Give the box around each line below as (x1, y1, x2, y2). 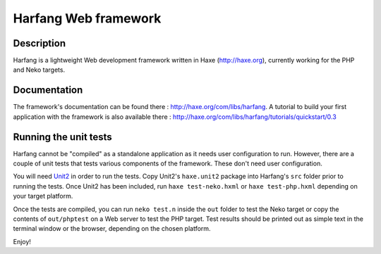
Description (13, 37, 66, 49)
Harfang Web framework (13, 11, 162, 26)
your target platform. (13, 192, 73, 201)
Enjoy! (13, 237, 32, 246)
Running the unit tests (13, 131, 112, 143)
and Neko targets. (13, 65, 66, 74)
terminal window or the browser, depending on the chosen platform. (13, 224, 211, 233)
